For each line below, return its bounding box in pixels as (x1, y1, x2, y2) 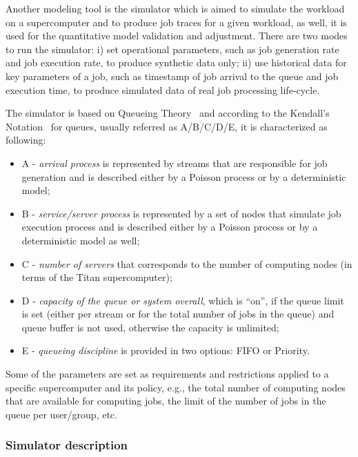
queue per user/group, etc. (6, 407, 117, 421)
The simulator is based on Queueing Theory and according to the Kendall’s (6, 106, 330, 120)
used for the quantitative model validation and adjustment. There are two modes (6, 28, 348, 43)
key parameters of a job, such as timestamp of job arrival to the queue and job (6, 68, 339, 83)
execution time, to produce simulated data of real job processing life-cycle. (6, 82, 320, 97)
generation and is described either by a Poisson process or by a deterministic (21, 169, 346, 184)
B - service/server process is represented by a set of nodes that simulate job (21, 206, 341, 220)
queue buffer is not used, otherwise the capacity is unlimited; (21, 320, 279, 334)
